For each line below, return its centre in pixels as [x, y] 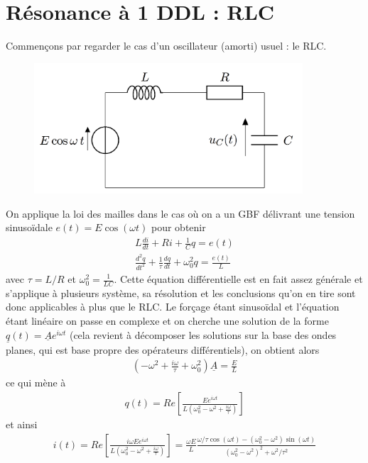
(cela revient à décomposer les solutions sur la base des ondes [203, 334]
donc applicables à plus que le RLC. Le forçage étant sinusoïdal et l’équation [173, 307]
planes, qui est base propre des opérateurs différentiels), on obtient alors [163, 349]
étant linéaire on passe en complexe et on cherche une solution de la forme [167, 321]
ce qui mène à [36, 383]
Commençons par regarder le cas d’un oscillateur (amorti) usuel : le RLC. [166, 46]
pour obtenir [179, 227]
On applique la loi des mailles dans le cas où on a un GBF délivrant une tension [180, 213]
